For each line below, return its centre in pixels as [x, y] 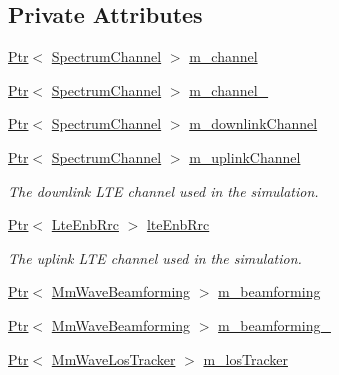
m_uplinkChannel [245, 156]
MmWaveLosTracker [113, 358]
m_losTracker [245, 358]
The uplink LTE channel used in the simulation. [155, 257]
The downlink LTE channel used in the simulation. [163, 190]
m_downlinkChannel [253, 123]
